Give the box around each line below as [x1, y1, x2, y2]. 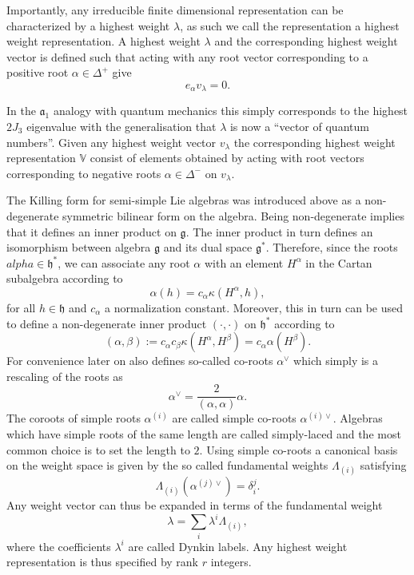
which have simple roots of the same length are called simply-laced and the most [6, 425, 401, 442]
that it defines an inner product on [6, 223, 177, 240]
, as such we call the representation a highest [180, 17, 400, 34]
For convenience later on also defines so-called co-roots [6, 352, 273, 369]
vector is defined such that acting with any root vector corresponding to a [6, 48, 368, 65]
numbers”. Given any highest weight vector [6, 133, 217, 150]
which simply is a [293, 352, 379, 369]
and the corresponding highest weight [214, 33, 398, 50]
